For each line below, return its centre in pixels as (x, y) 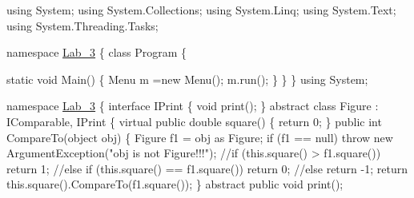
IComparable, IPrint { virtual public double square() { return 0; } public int (194, 121)
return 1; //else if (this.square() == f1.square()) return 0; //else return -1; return (207, 168)
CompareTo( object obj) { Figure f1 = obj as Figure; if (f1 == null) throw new (200, 137)
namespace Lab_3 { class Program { (97, 52)
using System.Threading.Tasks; (82, 25)
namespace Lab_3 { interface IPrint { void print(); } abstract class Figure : (193, 106)
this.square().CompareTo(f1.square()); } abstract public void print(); (175, 184)
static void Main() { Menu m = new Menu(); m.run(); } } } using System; (187, 79)
